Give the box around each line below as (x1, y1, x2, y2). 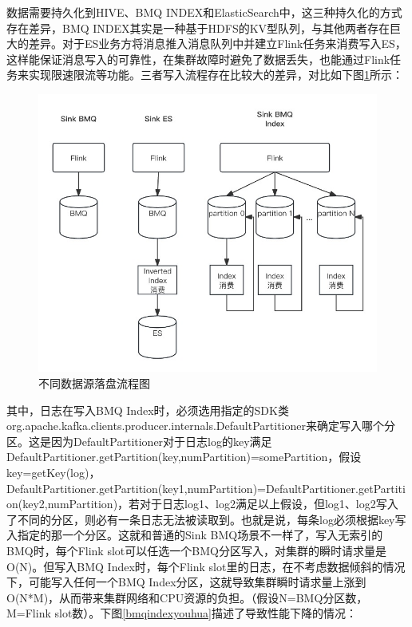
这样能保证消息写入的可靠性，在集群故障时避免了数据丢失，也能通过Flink (6, 50, 390, 67)
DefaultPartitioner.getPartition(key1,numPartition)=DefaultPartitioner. (6, 479, 359, 496)
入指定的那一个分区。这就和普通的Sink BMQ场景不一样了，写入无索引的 (6, 526, 383, 543)
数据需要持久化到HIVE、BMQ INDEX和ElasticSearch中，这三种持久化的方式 (6, 4, 402, 20)
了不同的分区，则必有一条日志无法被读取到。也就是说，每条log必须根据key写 (6, 511, 406, 527)
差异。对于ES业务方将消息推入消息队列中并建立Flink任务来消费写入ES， (28, 35, 406, 52)
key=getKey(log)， (6, 463, 101, 480)
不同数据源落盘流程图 (38, 375, 150, 391)
